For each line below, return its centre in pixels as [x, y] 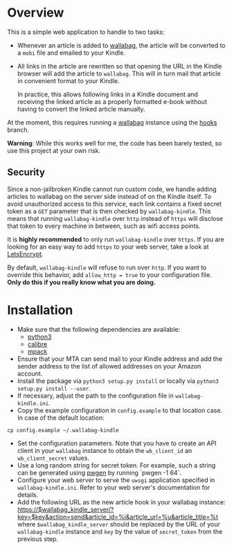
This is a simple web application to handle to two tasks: [86, 32]
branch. [18, 130]
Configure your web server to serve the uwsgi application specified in [116, 480]
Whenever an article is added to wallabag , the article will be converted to [121, 45]
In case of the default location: [61, 418]
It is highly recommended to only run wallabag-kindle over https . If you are [116, 239]
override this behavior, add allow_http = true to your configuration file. [109, 274]
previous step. [38, 539]
